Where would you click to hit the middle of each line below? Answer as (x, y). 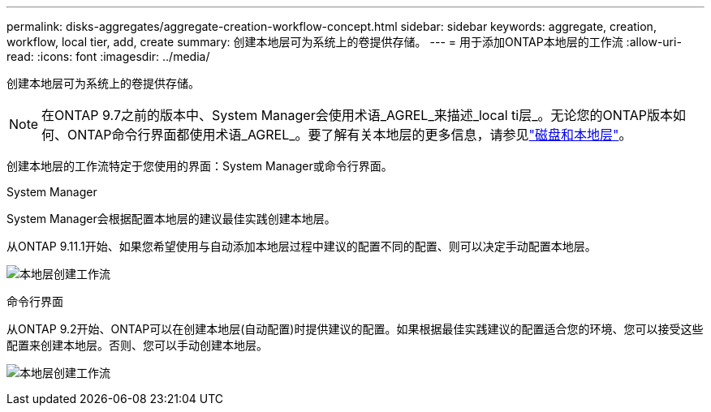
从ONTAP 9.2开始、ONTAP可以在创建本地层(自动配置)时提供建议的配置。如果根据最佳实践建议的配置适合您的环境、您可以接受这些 (355, 329)
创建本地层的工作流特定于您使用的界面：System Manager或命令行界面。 (200, 166)
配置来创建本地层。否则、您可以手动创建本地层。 (137, 345)
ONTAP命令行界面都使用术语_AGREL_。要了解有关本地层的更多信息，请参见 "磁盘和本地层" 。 (350, 135)
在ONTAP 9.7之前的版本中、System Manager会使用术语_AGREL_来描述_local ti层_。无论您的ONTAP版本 (358, 115)
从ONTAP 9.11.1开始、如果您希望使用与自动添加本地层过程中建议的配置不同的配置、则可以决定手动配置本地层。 (302, 246)
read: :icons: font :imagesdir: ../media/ (108, 56)
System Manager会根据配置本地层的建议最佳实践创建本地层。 (171, 219)
